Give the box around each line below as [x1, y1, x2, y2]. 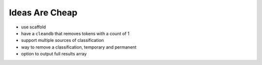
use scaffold [21, 24, 46, 30]
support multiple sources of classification [21, 38, 104, 43]
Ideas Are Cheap [9, 7, 78, 18]
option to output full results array [21, 51, 87, 57]
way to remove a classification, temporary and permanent [21, 44, 137, 50]
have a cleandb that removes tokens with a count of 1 [21, 30, 130, 36]
